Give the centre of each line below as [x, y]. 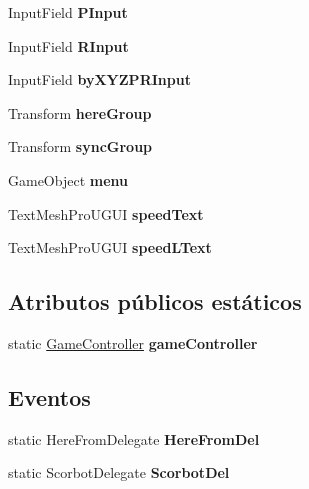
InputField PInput [68, 12]
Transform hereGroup [80, 112]
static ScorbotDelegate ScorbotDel [119, 472]
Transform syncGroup [80, 146]
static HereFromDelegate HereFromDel [134, 438]
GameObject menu [68, 179]
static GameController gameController [133, 342]
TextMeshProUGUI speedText [106, 213]
